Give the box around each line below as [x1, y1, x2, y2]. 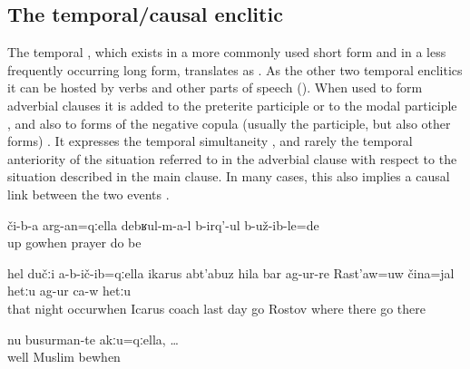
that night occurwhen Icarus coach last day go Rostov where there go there [7, 298, 426, 317]
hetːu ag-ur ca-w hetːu [7, 281, 132, 300]
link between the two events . [7, 184, 170, 203]
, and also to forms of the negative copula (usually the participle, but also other [7, 113, 451, 132]
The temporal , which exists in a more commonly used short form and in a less [7, 43, 446, 62]
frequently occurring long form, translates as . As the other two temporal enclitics [7, 60, 463, 79]
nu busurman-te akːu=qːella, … [7, 329, 179, 348]
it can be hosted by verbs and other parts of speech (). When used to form [7, 78, 423, 97]
